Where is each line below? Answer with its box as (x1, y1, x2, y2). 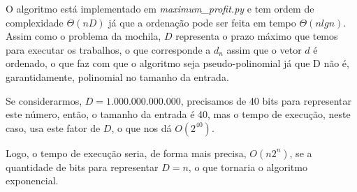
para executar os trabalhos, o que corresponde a (6, 42, 211, 57)
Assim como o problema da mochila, (6, 29, 161, 43)
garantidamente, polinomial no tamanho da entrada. (6, 69, 229, 84)
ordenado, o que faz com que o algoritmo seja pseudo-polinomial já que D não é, (6, 56, 349, 71)
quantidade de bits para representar (6, 159, 159, 174)
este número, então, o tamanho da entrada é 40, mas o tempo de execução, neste (6, 107, 351, 121)
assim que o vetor (226, 42, 302, 57)
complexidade (6, 15, 64, 29)
